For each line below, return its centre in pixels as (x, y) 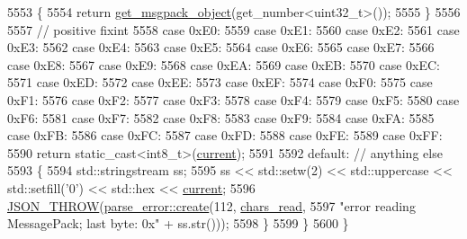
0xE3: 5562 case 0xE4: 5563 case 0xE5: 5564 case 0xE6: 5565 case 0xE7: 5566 (221, 47)
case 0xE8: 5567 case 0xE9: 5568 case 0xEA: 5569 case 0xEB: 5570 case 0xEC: (224, 64)
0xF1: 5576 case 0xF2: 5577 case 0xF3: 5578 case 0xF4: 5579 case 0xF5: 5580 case (233, 99)
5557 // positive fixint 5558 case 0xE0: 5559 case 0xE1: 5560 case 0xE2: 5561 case (233, 29)
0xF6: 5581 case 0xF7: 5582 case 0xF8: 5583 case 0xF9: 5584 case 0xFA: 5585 (221, 117)
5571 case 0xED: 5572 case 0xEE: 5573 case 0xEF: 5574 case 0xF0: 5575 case (220, 82)
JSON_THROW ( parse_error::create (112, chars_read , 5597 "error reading (211, 205)
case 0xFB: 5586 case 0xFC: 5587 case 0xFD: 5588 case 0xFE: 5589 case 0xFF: (225, 135)
